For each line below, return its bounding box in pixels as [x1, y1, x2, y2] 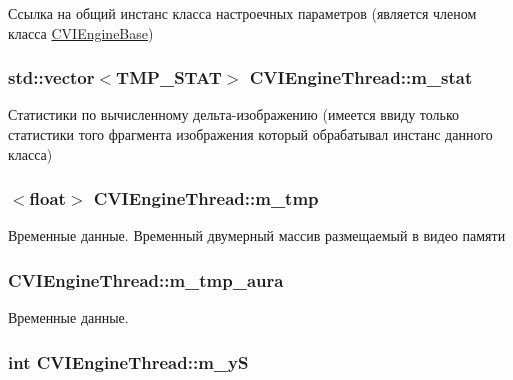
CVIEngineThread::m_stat [249, 65, 473, 90]
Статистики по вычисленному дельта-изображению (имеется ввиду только [8, 104, 460, 125]
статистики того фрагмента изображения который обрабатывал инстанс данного [8, 124, 493, 144]
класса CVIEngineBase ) [8, 22, 154, 43]
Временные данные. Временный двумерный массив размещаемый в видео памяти [8, 225, 506, 246]
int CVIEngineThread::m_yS [8, 349, 249, 374]
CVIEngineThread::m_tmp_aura [8, 267, 284, 292]
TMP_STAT [116, 65, 222, 90]
